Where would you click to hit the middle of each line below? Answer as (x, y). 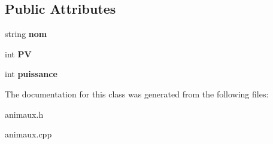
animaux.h (24, 114)
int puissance (31, 74)
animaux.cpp (28, 134)
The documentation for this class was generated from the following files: (137, 94)
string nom (26, 34)
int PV (18, 53)
